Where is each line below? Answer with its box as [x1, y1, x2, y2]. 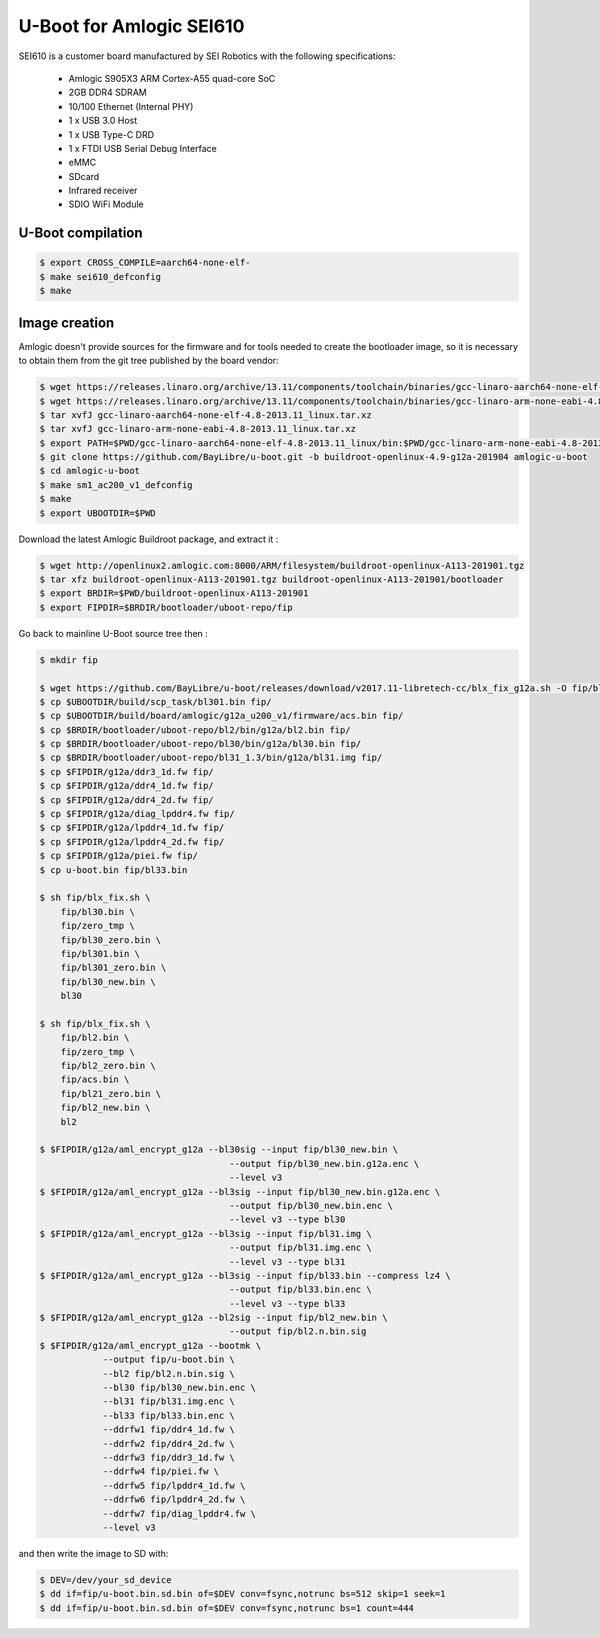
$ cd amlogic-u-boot [39, 465, 140, 477]
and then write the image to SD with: [18, 1547, 169, 1559]
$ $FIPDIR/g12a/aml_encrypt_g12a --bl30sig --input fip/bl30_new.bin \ [39, 1144, 399, 1155]
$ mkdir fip [39, 654, 99, 665]
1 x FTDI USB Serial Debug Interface [68, 142, 217, 154]
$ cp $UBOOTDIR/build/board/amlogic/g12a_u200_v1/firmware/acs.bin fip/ [39, 710, 404, 722]
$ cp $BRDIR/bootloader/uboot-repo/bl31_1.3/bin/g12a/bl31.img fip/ [39, 752, 383, 764]
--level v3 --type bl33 [229, 1298, 346, 1309]
